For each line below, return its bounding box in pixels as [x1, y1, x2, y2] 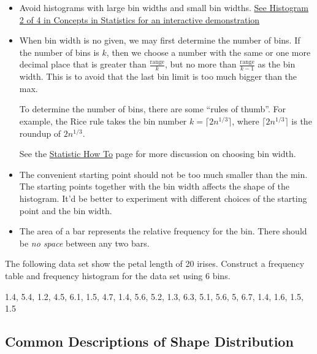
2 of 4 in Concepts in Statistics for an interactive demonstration [19, 13, 260, 26]
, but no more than [164, 58, 237, 71]
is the [291, 114, 312, 127]
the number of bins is [19, 45, 99, 58]
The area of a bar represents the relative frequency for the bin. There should [19, 225, 307, 237]
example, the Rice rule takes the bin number [19, 114, 187, 127]
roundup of [19, 126, 61, 139]
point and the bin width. [19, 204, 112, 217]
